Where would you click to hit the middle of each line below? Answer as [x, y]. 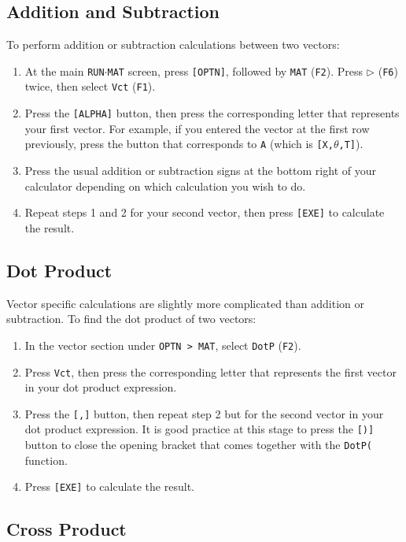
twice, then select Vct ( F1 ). [90, 86]
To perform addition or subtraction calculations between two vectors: [173, 45]
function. [46, 460]
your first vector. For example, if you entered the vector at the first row [197, 128]
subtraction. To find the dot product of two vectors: [131, 319]
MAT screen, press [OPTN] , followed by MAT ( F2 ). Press [235, 71]
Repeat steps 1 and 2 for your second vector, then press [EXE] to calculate [205, 212]
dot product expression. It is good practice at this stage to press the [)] [199, 429]
